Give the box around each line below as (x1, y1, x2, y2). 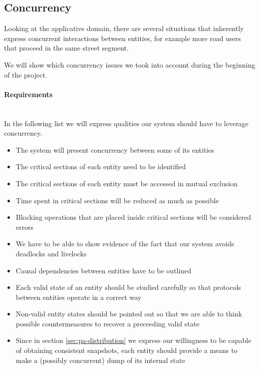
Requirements (4, 89, 53, 99)
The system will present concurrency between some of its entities (15, 144, 214, 155)
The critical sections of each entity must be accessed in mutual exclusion (15, 178, 238, 188)
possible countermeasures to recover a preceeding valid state (15, 318, 200, 328)
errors (15, 221, 33, 232)
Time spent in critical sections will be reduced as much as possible (15, 195, 219, 205)
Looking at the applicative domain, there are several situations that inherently (4, 23, 244, 34)
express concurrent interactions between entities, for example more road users (4, 33, 241, 43)
